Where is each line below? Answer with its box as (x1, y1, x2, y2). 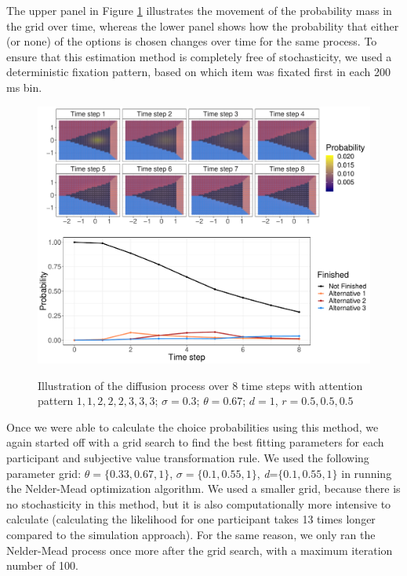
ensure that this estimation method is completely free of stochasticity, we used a (6, 48, 392, 64)
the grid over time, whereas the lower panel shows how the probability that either (6, 17, 399, 34)
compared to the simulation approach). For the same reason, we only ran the (6, 527, 376, 543)
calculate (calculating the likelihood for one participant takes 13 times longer (6, 511, 376, 527)
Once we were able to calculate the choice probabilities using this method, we (6, 418, 379, 435)
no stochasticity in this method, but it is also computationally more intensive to (6, 495, 391, 512)
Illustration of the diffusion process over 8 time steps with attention (38, 377, 363, 393)
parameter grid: (6, 465, 82, 481)
